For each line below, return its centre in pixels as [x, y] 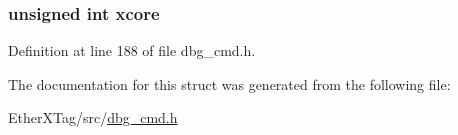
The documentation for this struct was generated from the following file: [229, 83]
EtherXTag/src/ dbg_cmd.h [93, 117]
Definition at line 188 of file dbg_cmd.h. [132, 50]
